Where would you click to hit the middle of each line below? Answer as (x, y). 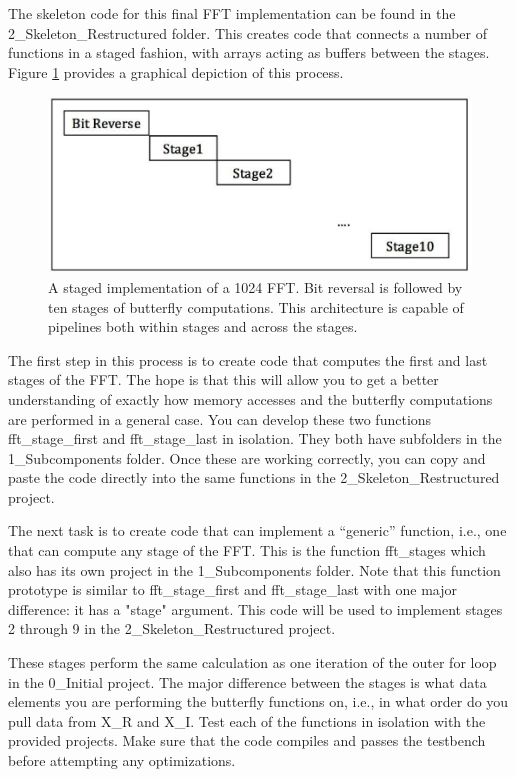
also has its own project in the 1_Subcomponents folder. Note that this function (254, 569)
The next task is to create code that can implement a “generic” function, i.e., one (257, 530)
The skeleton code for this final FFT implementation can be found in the (232, 13)
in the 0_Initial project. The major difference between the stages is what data (247, 681)
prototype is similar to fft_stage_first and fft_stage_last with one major (232, 589)
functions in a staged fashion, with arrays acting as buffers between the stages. (249, 52)
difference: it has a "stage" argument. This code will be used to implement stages (255, 608)
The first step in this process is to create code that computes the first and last (248, 359)
